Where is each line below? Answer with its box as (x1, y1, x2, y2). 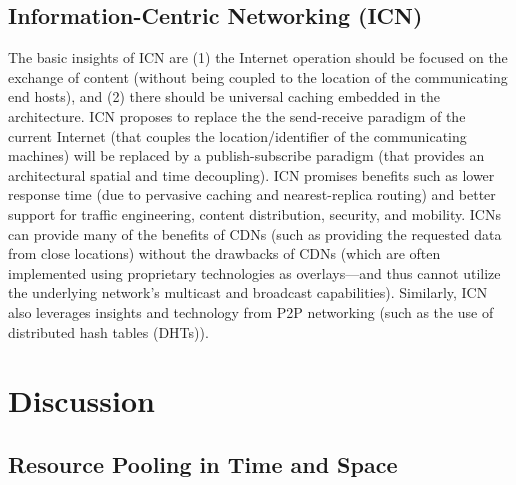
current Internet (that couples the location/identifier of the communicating (8, 125, 467, 146)
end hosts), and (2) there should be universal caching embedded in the (8, 86, 441, 107)
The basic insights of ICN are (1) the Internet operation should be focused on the (8, 47, 508, 68)
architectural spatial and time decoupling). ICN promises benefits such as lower (8, 164, 495, 185)
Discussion (8, 380, 155, 421)
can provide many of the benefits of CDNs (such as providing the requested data (8, 223, 502, 244)
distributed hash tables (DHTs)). (8, 321, 209, 342)
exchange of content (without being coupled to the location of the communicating (8, 66, 508, 87)
